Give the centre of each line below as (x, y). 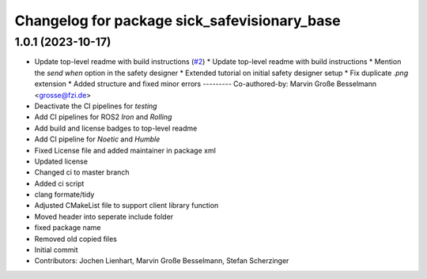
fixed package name (68, 228)
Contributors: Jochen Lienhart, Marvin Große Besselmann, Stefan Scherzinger (162, 261)
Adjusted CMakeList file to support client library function (127, 205)
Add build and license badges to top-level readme (116, 128)
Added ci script (59, 183)
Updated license (61, 161)
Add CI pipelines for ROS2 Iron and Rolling (103, 117)
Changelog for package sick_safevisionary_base (178, 21)
